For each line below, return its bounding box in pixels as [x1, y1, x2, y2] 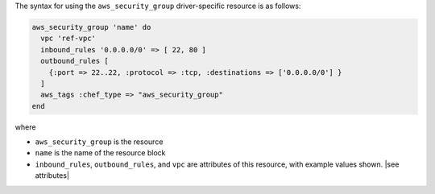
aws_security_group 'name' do [31, 23, 151, 31]
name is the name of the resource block [35, 148, 166, 158]
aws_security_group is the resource [35, 137, 164, 147]
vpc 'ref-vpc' [40, 34, 97, 43]
